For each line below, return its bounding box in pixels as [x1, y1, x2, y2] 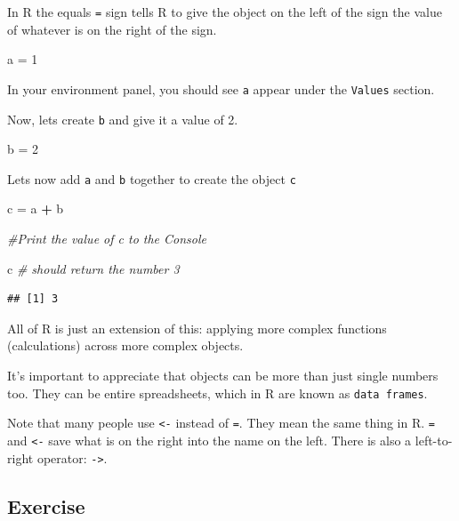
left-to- [415, 430, 453, 449]
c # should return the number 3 [7, 259, 180, 277]
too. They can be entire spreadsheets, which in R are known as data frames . [7, 383, 428, 402]
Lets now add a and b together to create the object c [7, 169, 296, 188]
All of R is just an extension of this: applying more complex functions [7, 318, 387, 337]
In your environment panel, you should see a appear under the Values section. [7, 79, 435, 98]
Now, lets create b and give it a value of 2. [7, 109, 238, 128]
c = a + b [7, 199, 64, 218]
